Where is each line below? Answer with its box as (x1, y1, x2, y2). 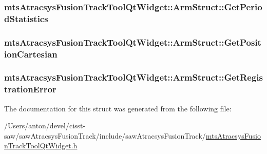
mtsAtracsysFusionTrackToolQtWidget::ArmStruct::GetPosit (4, 35, 261, 48)
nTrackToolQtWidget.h (4, 140, 78, 151)
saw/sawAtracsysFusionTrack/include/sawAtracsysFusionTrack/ (4, 130, 206, 141)
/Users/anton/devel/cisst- (4, 120, 86, 131)
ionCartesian (4, 47, 58, 60)
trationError (4, 83, 56, 95)
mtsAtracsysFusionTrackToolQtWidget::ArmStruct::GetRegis (4, 71, 263, 84)
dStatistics (4, 12, 48, 25)
